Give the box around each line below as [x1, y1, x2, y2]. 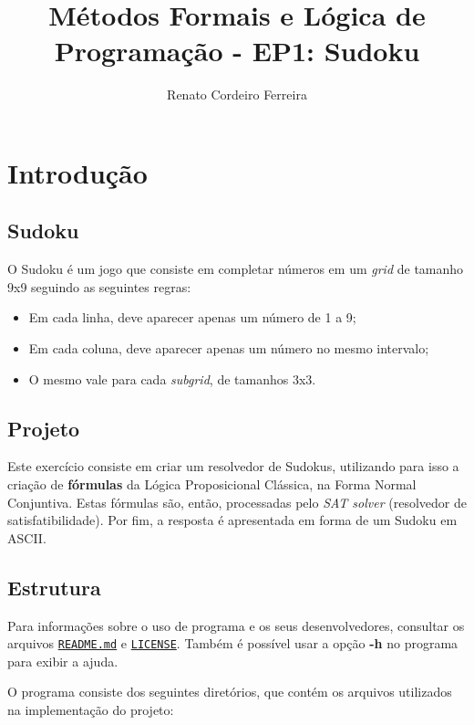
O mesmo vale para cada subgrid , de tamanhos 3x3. [28, 369, 316, 388]
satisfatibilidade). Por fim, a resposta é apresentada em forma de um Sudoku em [7, 510, 458, 530]
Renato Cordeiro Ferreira [167, 85, 307, 104]
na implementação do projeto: [7, 700, 174, 720]
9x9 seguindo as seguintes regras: [7, 277, 191, 296]
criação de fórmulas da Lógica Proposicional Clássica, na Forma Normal [7, 475, 417, 494]
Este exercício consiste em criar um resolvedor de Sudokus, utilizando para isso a [7, 457, 459, 476]
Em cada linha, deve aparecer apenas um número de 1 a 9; [28, 308, 356, 327]
